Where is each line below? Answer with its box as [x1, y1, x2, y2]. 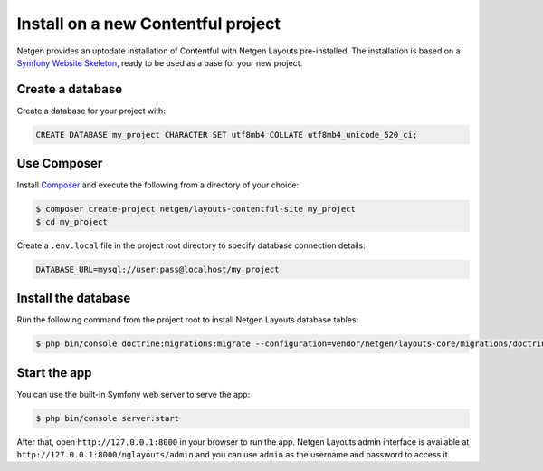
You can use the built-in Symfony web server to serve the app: [16, 389, 251, 399]
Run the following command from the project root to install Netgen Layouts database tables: [16, 314, 359, 325]
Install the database [16, 291, 131, 306]
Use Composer [16, 156, 103, 171]
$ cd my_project [35, 216, 109, 226]
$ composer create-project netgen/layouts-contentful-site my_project [35, 204, 357, 215]
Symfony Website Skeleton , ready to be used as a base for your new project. [16, 57, 303, 68]
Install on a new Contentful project [16, 14, 281, 34]
